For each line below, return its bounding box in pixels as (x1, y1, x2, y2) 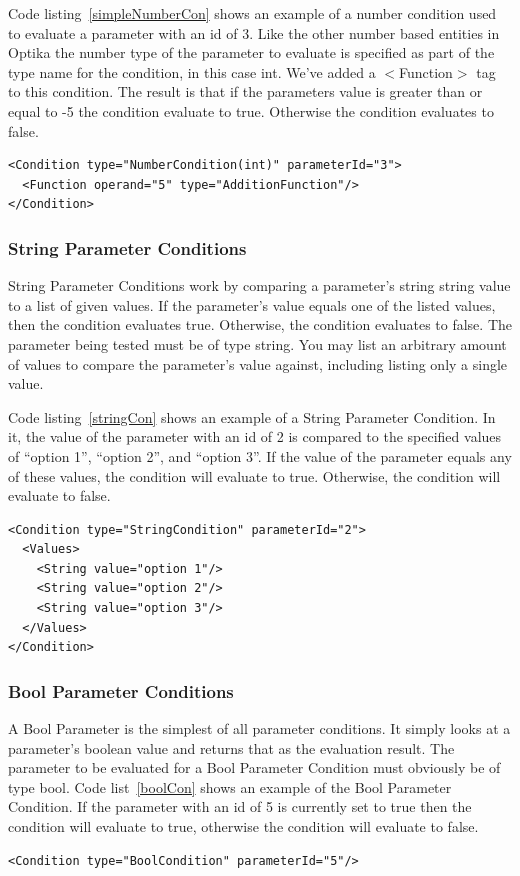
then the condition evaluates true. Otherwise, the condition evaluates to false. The (8, 314, 512, 335)
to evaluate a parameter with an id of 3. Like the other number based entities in (8, 22, 500, 43)
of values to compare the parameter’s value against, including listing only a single (8, 353, 508, 374)
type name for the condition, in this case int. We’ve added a (8, 61, 376, 82)
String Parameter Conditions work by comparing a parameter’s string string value (8, 275, 511, 296)
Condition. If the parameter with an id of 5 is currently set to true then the (8, 796, 472, 817)
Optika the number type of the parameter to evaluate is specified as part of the (8, 42, 495, 63)
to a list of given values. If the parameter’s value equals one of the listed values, (8, 294, 496, 315)
